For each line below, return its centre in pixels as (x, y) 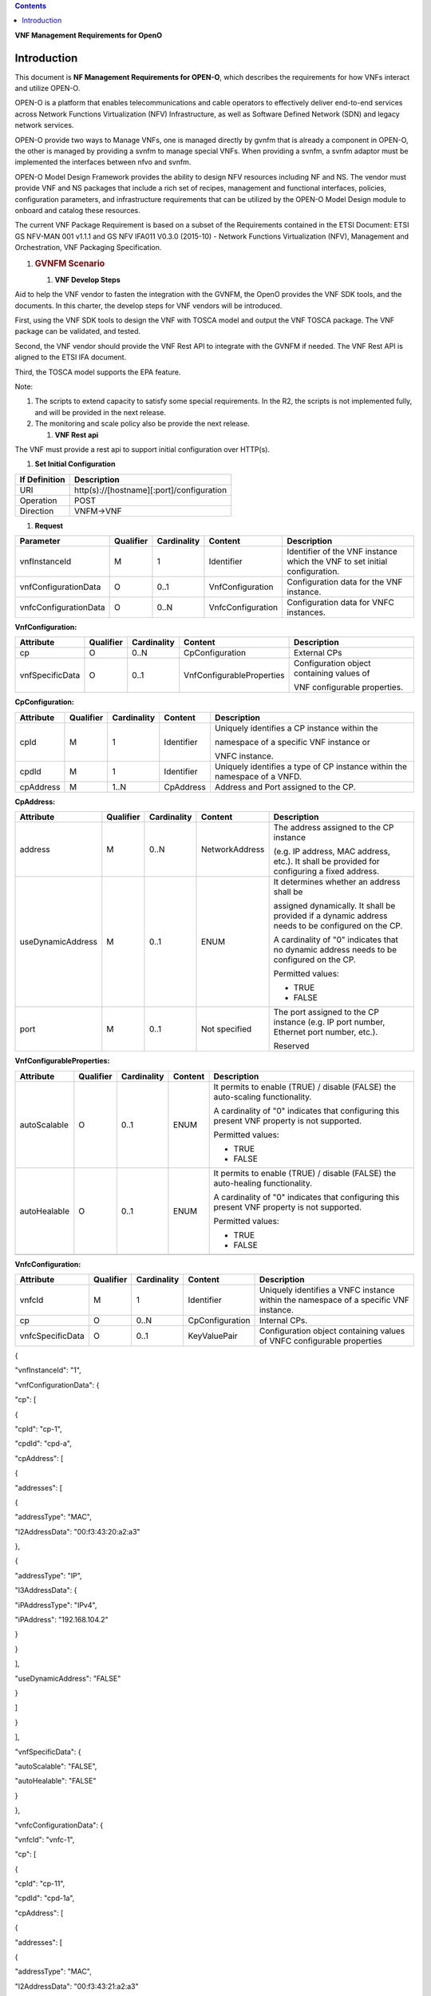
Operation (38, 501)
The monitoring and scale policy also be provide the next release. (142, 424)
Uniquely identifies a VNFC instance (327, 1290)
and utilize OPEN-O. (47, 89)
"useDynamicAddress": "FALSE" (68, 1678)
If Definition (42, 479)
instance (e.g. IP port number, (329, 1022)
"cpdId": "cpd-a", (43, 1444)
